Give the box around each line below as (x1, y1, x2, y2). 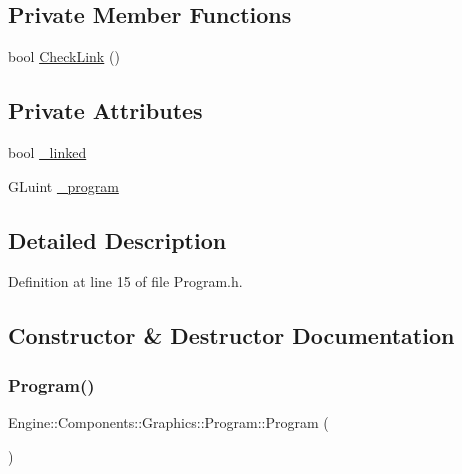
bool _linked (8, 142, 87, 162)
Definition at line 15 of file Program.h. (8, 271, 243, 292)
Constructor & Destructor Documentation (8, 320, 455, 351)
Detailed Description (8, 224, 227, 255)
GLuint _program (8, 175, 119, 196)
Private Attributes (8, 95, 203, 126)
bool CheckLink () (8, 46, 120, 67)
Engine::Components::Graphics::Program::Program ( (8, 411, 329, 432)
